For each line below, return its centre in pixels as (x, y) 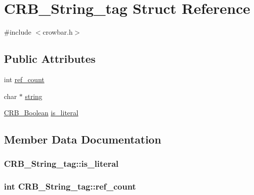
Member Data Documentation (83, 139)
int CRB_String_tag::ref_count (70, 186)
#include (18, 32)
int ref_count (24, 79)
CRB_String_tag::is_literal (61, 164)
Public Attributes (50, 59)
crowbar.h (58, 32)
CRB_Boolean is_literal (41, 113)
